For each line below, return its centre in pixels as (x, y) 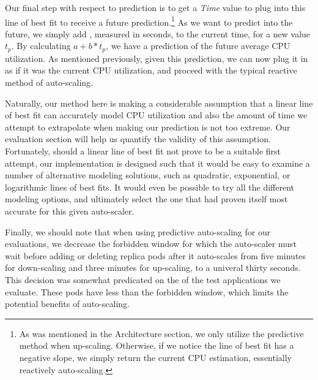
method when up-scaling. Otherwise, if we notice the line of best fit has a (157, 345)
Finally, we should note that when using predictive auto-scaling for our (138, 231)
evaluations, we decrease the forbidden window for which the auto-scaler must (151, 244)
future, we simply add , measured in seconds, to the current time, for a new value (158, 33)
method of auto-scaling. (49, 82)
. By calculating (41, 46)
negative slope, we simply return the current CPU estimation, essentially (156, 357)
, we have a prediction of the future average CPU (198, 46)
